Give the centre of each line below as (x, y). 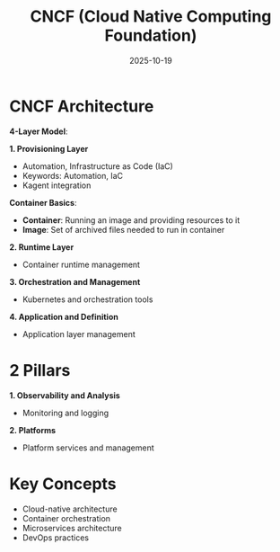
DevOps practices (56, 538)
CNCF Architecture (82, 106)
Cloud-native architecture (70, 509)
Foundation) (151, 36)
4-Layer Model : (39, 131)
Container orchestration (66, 518)
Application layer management (79, 334)
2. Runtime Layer (42, 247)
